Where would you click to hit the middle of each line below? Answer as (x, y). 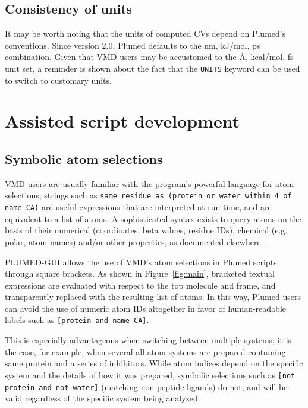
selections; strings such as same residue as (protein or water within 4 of (148, 195)
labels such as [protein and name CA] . (77, 320)
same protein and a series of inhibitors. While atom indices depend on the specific (154, 363)
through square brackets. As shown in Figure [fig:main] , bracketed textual (140, 273)
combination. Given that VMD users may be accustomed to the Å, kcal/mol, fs (149, 57)
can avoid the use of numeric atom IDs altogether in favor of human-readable (145, 308)
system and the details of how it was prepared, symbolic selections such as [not (150, 374)
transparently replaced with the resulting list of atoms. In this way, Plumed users (153, 297)
